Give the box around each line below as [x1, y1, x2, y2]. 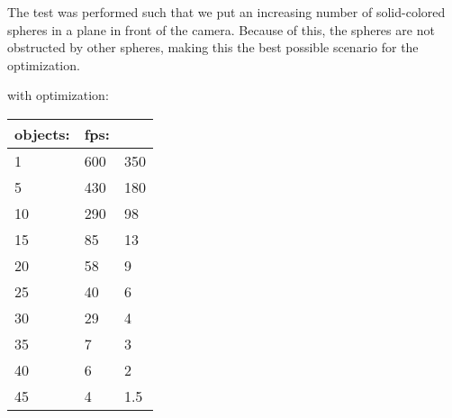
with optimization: [7, 86, 109, 104]
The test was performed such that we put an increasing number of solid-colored [7, 3, 446, 21]
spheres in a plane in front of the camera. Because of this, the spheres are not [7, 20, 435, 39]
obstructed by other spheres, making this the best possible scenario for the [7, 38, 419, 57]
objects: [14, 123, 70, 144]
